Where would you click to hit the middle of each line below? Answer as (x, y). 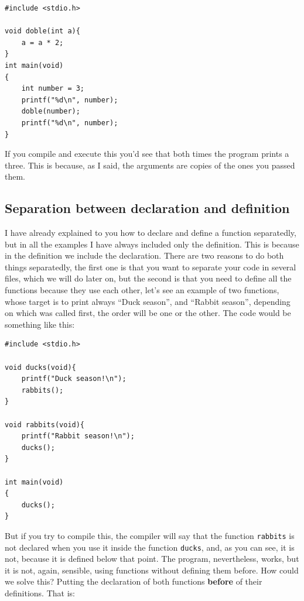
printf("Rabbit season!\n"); (78, 436)
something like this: (40, 324)
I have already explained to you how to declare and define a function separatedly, (151, 233)
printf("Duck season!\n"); (74, 379)
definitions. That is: (40, 593)
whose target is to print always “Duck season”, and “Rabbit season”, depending (148, 301)
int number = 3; (53, 89)
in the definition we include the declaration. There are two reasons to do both (144, 255)
